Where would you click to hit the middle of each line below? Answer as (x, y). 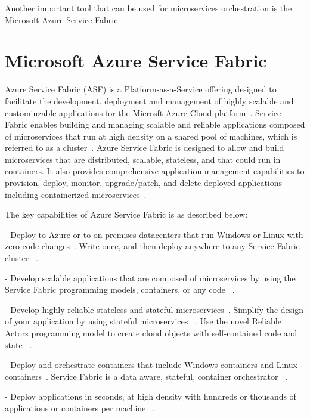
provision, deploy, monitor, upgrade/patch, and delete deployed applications (144, 183)
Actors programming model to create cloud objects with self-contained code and (151, 333)
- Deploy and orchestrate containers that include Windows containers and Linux (151, 365)
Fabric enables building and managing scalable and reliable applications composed (155, 124)
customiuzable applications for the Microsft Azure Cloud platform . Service (143, 112)
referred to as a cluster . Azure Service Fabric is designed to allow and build (145, 148)
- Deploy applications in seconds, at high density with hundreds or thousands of (151, 396)
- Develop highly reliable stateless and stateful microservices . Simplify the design (154, 309)
